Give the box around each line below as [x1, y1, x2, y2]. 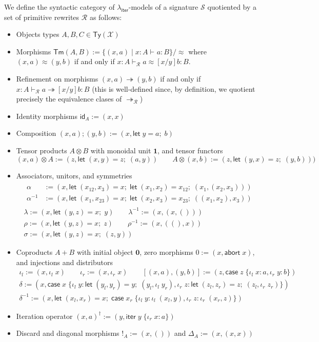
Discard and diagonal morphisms [16, 328, 119, 338]
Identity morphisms [16, 110, 77, 121]
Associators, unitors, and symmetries [16, 170, 132, 180]
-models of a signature [128, 2, 198, 12]
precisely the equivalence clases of [16, 93, 122, 104]
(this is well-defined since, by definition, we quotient [92, 83, 255, 94]
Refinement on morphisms [16, 73, 98, 84]
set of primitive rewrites [4, 11, 79, 22]
